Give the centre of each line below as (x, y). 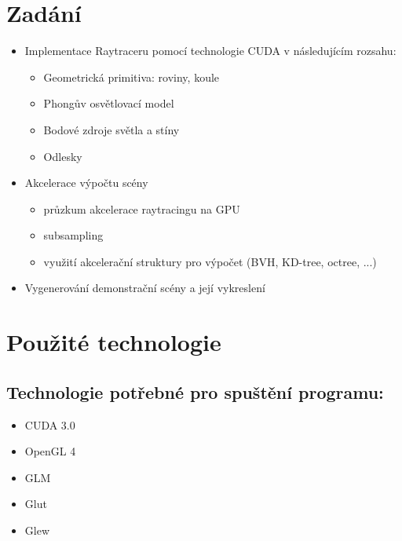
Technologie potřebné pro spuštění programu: (195, 391)
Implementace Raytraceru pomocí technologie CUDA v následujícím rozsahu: (210, 51)
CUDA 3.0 (50, 424)
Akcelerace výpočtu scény (86, 183)
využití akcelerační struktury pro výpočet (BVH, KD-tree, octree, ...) (210, 261)
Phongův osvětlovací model (109, 103)
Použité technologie (114, 342)
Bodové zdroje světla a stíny (111, 129)
